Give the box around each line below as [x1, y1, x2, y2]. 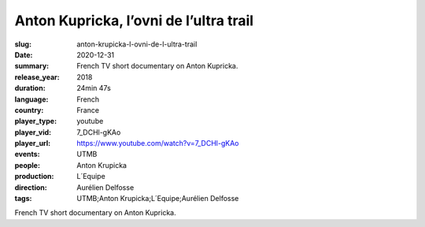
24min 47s [76, 84, 112, 93]
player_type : [14, 117, 57, 126]
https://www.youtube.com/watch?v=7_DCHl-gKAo [76, 139, 239, 148]
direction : [14, 182, 47, 192]
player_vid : [14, 127, 51, 137]
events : [14, 150, 40, 159]
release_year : [14, 72, 61, 82]
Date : [14, 50, 33, 59]
